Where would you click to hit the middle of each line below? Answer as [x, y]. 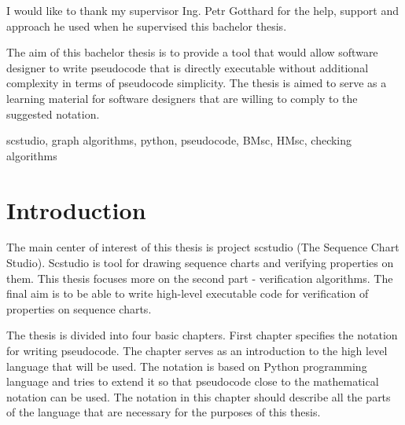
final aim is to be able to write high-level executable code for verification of [188, 293]
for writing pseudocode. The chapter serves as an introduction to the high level [197, 351]
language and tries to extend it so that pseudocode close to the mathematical [193, 381]
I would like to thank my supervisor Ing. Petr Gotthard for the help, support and [202, 10]
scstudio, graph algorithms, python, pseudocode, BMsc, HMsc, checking [179, 140]
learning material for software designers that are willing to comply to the [182, 98]
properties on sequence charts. [79, 308]
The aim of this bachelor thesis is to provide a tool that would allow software [192, 52]
